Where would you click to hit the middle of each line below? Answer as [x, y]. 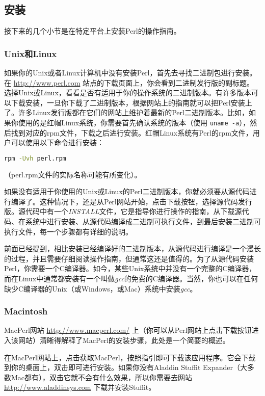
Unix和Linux [31, 53]
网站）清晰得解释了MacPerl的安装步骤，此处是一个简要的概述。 [124, 340]
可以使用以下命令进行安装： [57, 142]
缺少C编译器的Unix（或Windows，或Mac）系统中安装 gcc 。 [101, 288]
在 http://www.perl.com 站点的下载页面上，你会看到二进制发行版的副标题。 [129, 82]
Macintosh [26, 311]
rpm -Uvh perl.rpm [35, 158]
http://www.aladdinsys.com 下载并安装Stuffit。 [80, 387]
